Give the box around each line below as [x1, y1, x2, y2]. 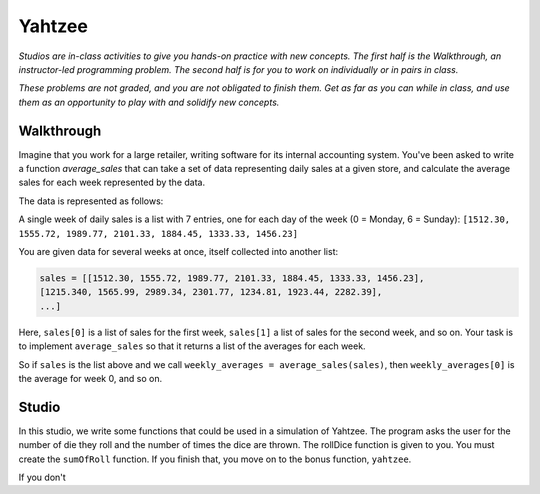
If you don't [18, 471, 67, 483]
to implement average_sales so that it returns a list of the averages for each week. [18, 340, 366, 352]
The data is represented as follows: [18, 195, 164, 207]
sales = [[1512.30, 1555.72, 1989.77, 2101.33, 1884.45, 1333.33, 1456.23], [39, 272, 425, 284]
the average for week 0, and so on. [18, 372, 163, 384]
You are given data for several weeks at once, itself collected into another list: [18, 245, 339, 257]
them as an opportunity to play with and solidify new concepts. [18, 96, 280, 108]
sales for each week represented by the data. [18, 176, 205, 189]
